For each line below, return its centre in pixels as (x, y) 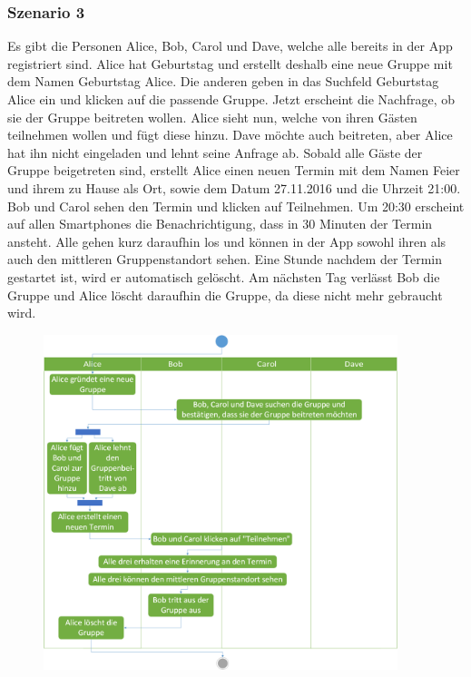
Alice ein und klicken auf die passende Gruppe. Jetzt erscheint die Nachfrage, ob (231, 99)
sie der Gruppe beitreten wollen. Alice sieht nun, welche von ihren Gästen (212, 117)
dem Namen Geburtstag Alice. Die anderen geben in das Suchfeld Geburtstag (223, 81)
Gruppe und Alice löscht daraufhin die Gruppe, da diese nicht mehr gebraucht (225, 294)
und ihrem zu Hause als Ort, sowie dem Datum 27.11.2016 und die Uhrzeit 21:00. (234, 187)
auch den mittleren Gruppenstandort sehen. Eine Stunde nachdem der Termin (225, 259)
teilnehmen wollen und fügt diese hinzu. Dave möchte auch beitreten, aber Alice (230, 135)
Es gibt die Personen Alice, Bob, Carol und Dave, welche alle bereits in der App (230, 46)
